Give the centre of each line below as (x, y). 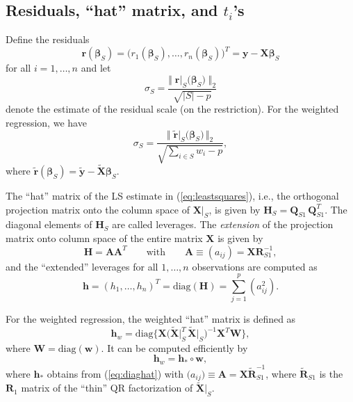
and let (96, 68)
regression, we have (46, 122)
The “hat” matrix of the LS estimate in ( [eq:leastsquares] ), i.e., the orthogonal (172, 195)
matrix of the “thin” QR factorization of (107, 388)
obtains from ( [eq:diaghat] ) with (115, 373)
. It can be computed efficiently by (174, 347)
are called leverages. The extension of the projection (223, 224)
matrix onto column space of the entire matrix (104, 238)
